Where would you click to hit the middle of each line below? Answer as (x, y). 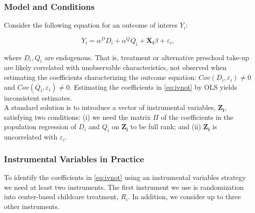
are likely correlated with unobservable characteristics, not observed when (115, 67)
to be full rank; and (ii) (166, 126)
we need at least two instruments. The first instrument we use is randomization (124, 187)
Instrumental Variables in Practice (74, 159)
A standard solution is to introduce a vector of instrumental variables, (110, 107)
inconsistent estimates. (38, 97)
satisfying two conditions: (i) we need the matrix (77, 117)
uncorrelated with (31, 137)
